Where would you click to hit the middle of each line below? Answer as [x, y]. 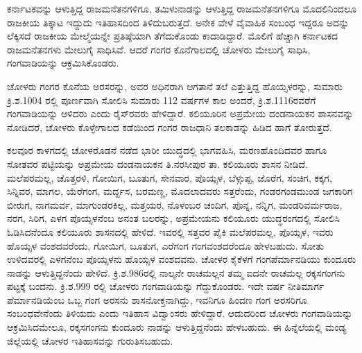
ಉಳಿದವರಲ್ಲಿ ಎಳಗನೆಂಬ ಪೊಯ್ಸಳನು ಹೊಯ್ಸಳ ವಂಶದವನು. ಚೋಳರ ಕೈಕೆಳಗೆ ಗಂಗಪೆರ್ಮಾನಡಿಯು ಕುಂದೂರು [182, 259]
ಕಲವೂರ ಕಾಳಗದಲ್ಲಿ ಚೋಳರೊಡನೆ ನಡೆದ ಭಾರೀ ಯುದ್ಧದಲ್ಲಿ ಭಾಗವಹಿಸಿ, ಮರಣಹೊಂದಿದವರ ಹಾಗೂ [167, 150]
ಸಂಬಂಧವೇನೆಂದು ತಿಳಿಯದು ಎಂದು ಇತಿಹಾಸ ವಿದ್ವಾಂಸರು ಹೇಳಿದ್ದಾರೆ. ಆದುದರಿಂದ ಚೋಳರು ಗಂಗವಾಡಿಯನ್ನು [180, 313]
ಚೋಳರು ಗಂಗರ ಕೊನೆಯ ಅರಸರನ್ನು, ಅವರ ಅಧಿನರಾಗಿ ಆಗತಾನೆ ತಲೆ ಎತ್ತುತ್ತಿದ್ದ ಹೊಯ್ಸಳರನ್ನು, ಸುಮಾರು [175, 86]
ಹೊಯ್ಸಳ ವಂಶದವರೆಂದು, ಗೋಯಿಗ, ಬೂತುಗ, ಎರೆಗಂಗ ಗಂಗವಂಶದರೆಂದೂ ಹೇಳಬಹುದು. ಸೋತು [166, 245]
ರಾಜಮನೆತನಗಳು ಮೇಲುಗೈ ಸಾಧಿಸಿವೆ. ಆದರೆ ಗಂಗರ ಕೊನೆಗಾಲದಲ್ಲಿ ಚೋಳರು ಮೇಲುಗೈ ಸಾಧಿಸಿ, [159, 49]
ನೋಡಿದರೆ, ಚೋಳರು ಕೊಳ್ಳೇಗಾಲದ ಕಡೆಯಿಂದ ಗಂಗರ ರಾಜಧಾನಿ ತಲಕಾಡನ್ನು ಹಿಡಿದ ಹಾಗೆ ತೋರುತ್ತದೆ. [170, 127]
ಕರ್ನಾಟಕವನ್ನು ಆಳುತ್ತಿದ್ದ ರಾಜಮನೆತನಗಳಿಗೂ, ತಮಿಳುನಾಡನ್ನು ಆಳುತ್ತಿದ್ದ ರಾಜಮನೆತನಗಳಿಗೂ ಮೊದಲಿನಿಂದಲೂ [182, 8]
